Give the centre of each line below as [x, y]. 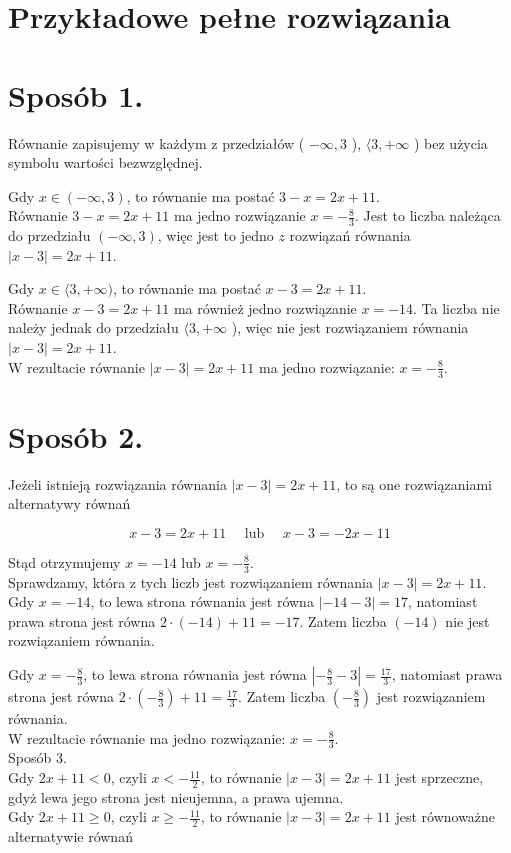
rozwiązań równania [350, 235]
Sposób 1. [76, 94]
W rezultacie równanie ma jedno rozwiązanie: [147, 737]
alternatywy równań [69, 503]
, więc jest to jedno [215, 235]
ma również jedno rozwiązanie [265, 307]
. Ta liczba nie [456, 307]
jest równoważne [445, 816]
